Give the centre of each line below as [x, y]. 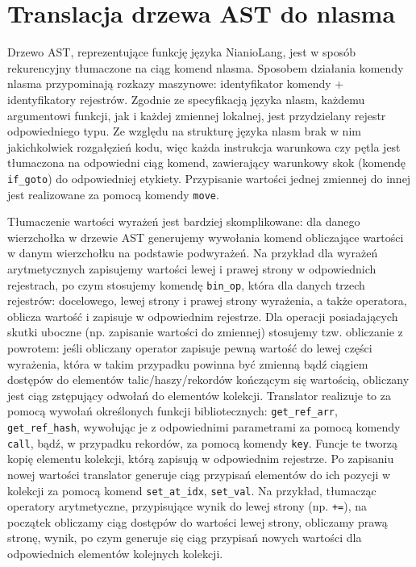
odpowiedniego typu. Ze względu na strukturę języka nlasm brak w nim [184, 131]
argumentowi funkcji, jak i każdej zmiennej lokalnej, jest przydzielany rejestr [197, 115]
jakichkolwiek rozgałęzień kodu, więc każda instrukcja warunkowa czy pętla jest [204, 146]
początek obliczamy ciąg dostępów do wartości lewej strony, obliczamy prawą [198, 521]
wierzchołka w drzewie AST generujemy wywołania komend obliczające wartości [206, 237]
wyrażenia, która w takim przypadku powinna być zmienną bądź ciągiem [188, 363]
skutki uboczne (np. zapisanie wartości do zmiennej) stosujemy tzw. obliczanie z [205, 332]
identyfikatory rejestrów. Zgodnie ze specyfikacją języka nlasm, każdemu [186, 99]
